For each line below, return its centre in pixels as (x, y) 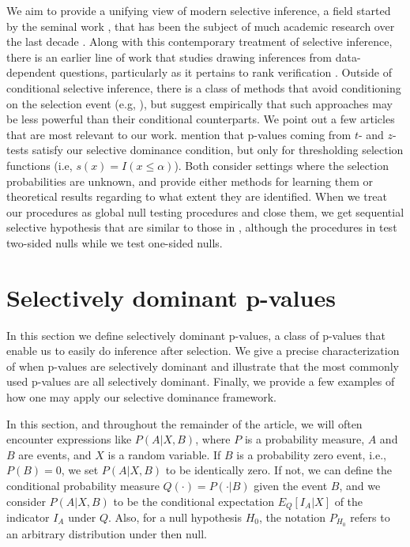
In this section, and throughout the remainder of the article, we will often (184, 423)
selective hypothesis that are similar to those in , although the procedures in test (202, 227)
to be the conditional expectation (194, 501)
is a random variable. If (164, 454)
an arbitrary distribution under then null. (107, 533)
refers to (370, 517)
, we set (80, 470)
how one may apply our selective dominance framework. (142, 397)
